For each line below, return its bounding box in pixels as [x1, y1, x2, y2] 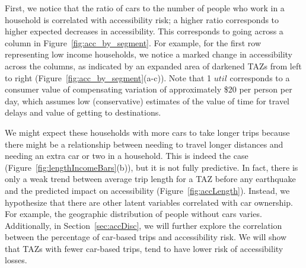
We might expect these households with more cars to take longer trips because [5, 126, 290, 138]
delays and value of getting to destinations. [5, 106, 161, 119]
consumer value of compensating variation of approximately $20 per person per [5, 83, 292, 95]
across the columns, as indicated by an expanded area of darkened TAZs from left [5, 59, 302, 72]
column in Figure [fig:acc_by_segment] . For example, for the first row [5, 36, 262, 49]
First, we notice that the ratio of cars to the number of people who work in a [5, 2, 285, 14]
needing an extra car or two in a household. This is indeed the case [5, 149, 248, 162]
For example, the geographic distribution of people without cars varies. [5, 208, 262, 220]
